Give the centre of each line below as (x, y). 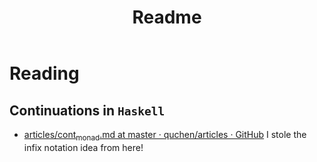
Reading (44, 73)
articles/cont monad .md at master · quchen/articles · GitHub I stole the (165, 136)
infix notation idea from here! (83, 147)
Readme (167, 17)
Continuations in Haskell (87, 110)
